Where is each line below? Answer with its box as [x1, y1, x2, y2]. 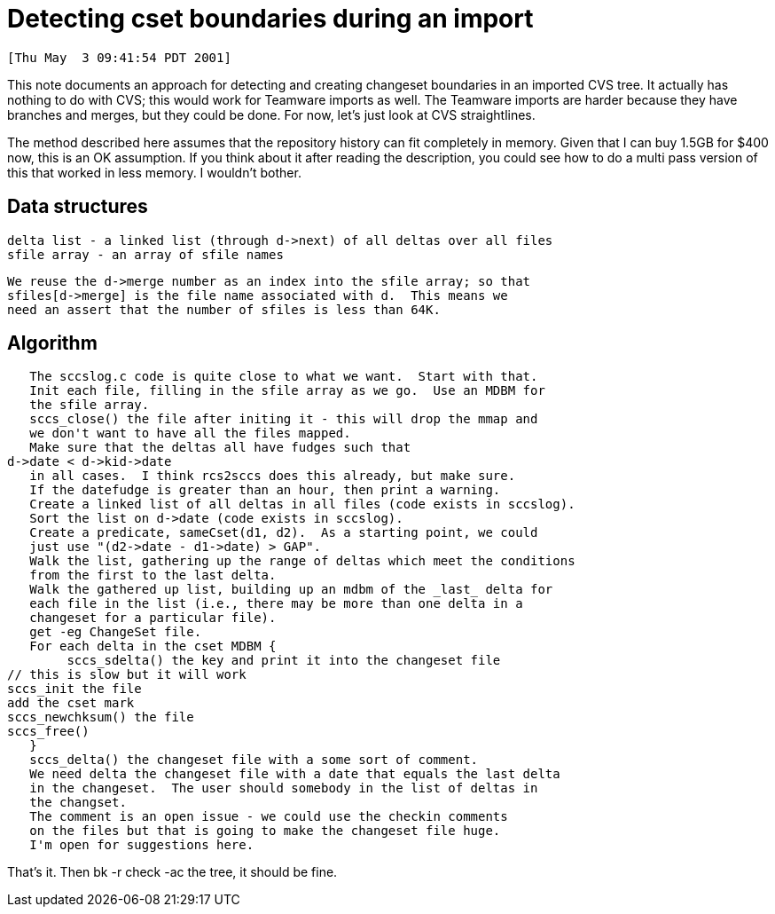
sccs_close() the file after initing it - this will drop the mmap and [29, 412, 538, 427]
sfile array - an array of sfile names [7, 247, 284, 262]
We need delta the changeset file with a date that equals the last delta [29, 767, 560, 782]
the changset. [29, 795, 127, 810]
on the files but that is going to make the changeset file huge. [29, 823, 501, 839]
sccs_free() [7, 724, 90, 739]
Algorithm [7, 332, 98, 355]
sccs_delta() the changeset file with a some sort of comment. [29, 752, 479, 768]
